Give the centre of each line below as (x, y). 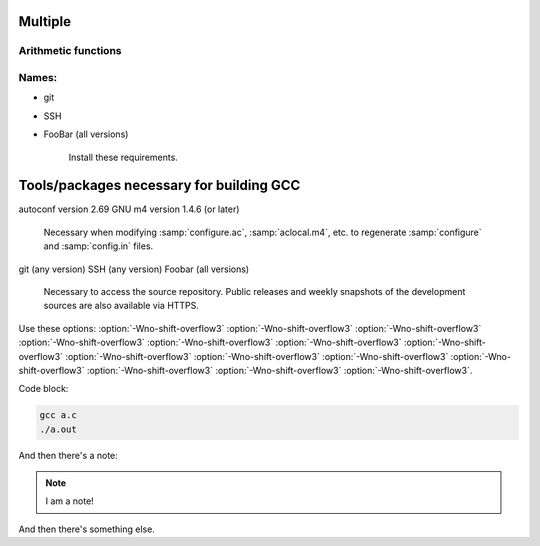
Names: (38, 77)
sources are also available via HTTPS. (121, 306)
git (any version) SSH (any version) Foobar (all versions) (134, 269)
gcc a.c (58, 415)
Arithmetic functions (70, 51)
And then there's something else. (86, 529)
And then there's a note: (68, 455)
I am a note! (69, 501)
